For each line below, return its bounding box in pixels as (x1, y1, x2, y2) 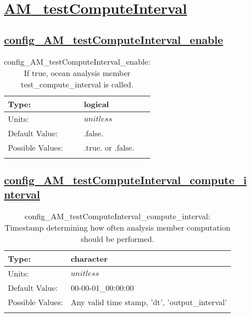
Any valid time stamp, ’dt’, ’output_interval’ (71, 296, 227, 308)
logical (84, 98, 109, 110)
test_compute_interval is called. (21, 78, 133, 90)
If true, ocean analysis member (24, 67, 130, 79)
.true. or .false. (84, 141, 134, 153)
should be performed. (81, 233, 154, 245)
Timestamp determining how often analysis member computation (4, 222, 231, 234)
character (71, 253, 108, 265)
